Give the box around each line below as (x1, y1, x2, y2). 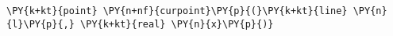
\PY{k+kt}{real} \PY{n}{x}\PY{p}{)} (80, 18, 274, 30)
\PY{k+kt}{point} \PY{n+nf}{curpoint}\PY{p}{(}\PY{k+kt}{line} (6, 5, 348, 16)
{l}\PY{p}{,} (6, 18, 75, 30)
